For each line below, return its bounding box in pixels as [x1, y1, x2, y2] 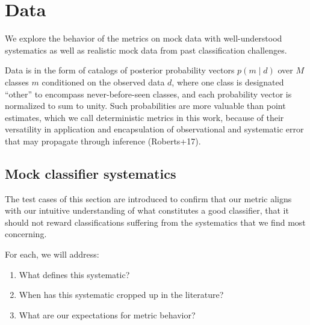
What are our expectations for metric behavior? [19, 308, 196, 321]
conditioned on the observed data [42, 75, 165, 88]
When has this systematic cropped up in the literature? [19, 288, 224, 301]
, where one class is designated [172, 75, 284, 88]
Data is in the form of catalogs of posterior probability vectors [5, 64, 235, 76]
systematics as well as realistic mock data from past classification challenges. [5, 43, 287, 56]
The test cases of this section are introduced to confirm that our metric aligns [5, 192, 292, 205]
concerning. [5, 227, 47, 240]
